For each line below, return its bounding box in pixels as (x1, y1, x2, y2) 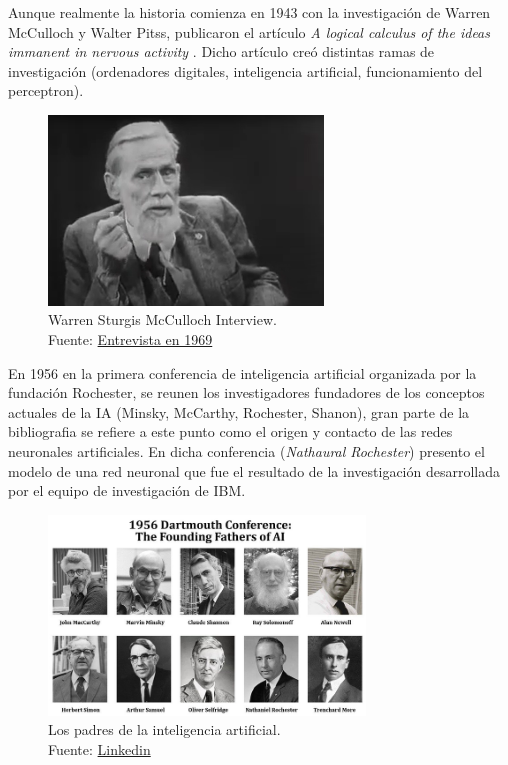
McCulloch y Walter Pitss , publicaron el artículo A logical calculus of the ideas (8, 21, 490, 42)
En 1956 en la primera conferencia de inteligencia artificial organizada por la (8, 362, 477, 383)
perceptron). (8, 80, 84, 101)
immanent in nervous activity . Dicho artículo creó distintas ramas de (8, 41, 435, 62)
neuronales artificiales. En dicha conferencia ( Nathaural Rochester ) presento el (8, 440, 485, 461)
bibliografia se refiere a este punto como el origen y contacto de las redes (8, 421, 453, 442)
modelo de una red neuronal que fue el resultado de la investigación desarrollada (8, 460, 500, 481)
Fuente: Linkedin (48, 738, 151, 759)
